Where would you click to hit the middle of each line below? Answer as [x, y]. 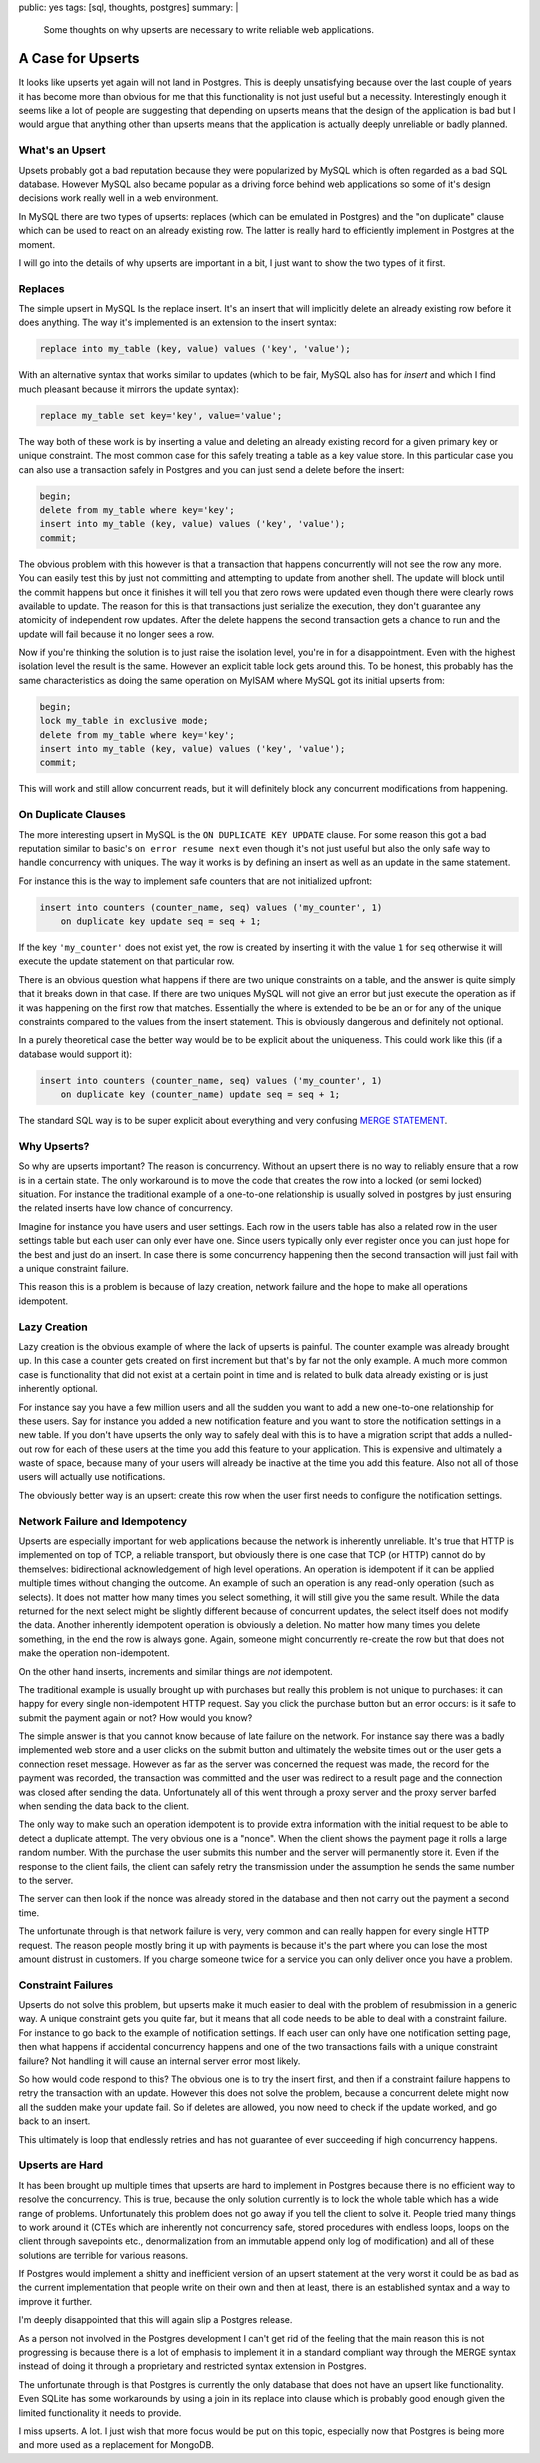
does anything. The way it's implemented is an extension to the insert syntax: [177, 322]
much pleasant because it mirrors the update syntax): [129, 389]
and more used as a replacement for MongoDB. [116, 2445]
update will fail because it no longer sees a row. [116, 634]
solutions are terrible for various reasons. [103, 2255]
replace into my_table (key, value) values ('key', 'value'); [195, 349]
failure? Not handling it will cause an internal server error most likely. [159, 2061]
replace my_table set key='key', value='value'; [161, 415]
